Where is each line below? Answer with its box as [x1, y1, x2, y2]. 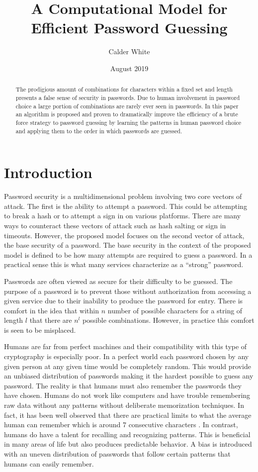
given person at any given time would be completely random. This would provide [4, 361, 251, 371]
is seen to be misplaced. [4, 324, 76, 335]
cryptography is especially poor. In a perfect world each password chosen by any [4, 351, 249, 362]
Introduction [4, 162, 92, 183]
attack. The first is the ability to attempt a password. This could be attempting [4, 200, 247, 211]
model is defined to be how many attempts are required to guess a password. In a [4, 249, 253, 260]
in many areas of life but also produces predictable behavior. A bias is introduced [4, 439, 252, 449]
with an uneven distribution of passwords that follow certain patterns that [4, 449, 231, 459]
